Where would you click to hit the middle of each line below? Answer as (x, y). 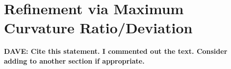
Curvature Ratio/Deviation (98, 28)
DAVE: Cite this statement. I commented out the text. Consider (116, 51)
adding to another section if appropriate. (74, 60)
